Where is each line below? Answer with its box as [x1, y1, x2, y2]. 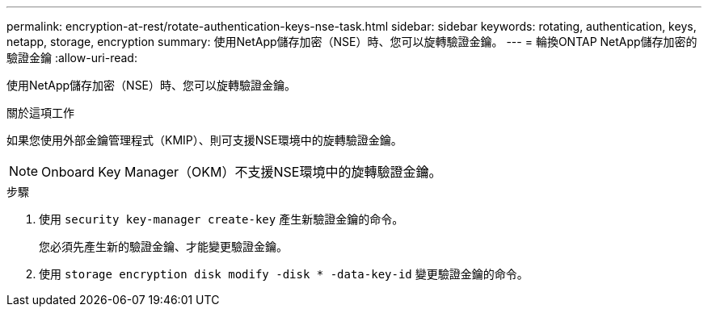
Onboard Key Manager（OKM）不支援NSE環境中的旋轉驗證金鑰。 [41, 164, 442, 180]
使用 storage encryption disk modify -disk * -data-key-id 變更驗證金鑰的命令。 [39, 267, 529, 281]
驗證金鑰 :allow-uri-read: [6, 51, 137, 65]
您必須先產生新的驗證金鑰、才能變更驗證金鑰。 [39, 240, 288, 253]
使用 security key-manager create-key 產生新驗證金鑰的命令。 [39, 212, 404, 226]
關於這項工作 [6, 106, 74, 119]
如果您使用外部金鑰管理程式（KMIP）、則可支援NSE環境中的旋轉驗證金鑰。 [6, 133, 402, 147]
